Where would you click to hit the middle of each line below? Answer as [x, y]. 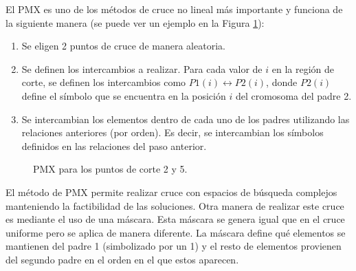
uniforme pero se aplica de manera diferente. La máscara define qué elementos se [176, 232]
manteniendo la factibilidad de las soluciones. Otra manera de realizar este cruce [175, 205]
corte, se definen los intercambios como [104, 82]
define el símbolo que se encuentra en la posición [124, 95]
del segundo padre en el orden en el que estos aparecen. [122, 259]
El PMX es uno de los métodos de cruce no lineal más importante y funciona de [174, 9]
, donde [282, 82]
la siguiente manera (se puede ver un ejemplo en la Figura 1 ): [135, 22]
